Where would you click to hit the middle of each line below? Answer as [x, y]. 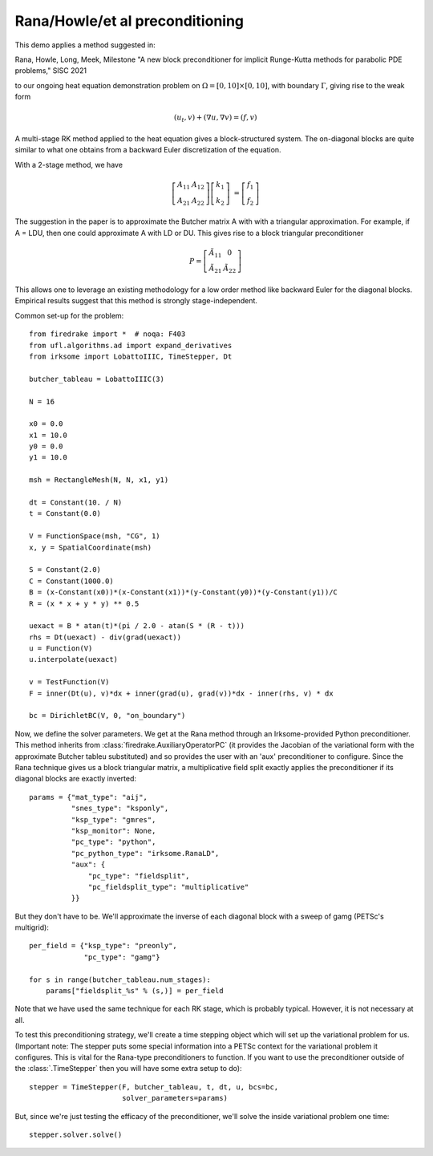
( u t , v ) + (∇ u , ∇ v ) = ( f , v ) [215, 119]
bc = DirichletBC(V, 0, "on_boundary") [107, 716]
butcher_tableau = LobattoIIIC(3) [97, 379]
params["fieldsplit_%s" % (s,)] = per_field [134, 991]
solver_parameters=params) [175, 1098]
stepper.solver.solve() [76, 1134]
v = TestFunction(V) [69, 682]
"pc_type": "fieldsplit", [139, 876]
